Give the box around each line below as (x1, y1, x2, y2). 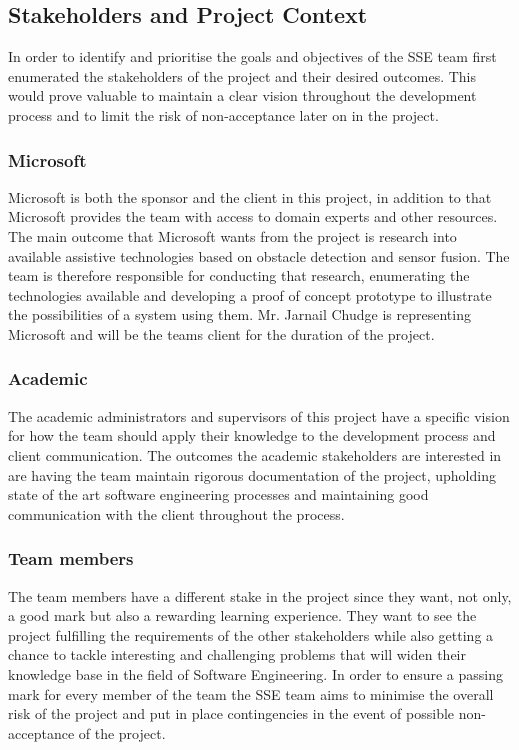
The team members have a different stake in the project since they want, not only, (8, 585, 512, 606)
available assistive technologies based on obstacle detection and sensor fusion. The (8, 245, 510, 266)
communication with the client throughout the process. (8, 503, 345, 524)
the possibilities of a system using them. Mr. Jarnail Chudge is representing (8, 304, 471, 325)
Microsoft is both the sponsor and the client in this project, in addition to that (8, 186, 492, 207)
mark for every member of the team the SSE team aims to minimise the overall (8, 683, 494, 704)
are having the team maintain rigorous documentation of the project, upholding (8, 464, 496, 485)
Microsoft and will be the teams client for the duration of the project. (8, 323, 435, 344)
